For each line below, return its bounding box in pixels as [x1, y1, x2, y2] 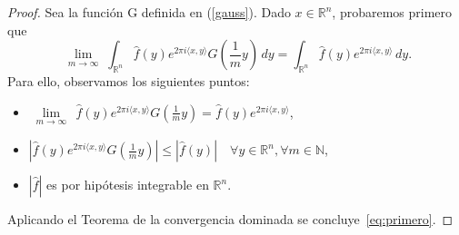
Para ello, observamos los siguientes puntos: [7, 71, 250, 90]
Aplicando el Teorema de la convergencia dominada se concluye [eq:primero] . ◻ [7, 210, 454, 229]
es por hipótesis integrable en [46, 175, 209, 194]
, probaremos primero [332, 3, 453, 21]
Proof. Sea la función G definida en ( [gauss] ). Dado [7, 3, 291, 21]
